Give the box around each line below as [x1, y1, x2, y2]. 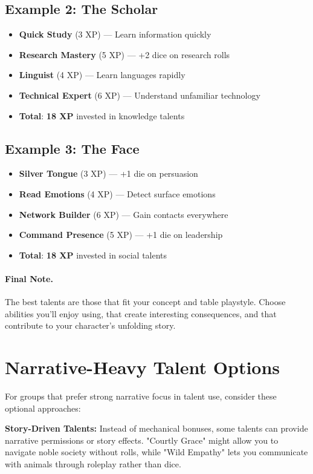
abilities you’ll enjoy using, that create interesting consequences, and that [5, 307, 277, 320]
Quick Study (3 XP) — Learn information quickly [19, 28, 211, 41]
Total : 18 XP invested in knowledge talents [19, 109, 185, 122]
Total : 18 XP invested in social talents [19, 248, 167, 261]
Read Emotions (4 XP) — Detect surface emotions [19, 187, 216, 200]
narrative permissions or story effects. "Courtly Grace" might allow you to [5, 433, 279, 446]
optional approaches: [5, 401, 81, 414]
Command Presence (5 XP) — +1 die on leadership [19, 228, 223, 241]
